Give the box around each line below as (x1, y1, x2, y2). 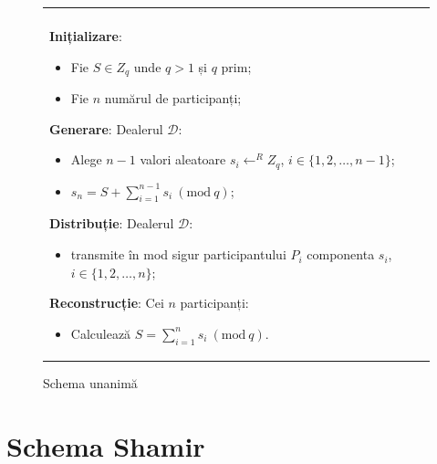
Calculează (70, 323, 131, 343)
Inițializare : (49, 26, 122, 45)
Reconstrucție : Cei (49, 293, 164, 312)
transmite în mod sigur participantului (70, 245, 286, 264)
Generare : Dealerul (49, 119, 163, 138)
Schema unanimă (43, 374, 138, 393)
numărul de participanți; (104, 89, 242, 108)
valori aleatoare (140, 150, 226, 169)
